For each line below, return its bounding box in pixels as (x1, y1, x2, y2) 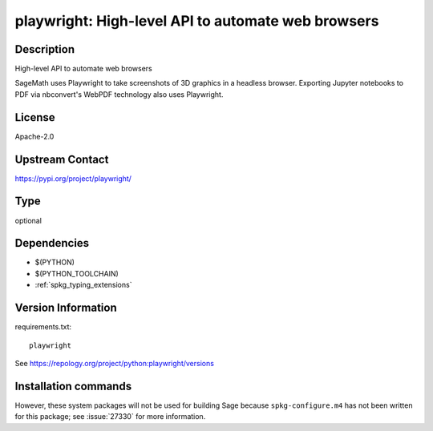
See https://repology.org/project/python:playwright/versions (14, 358, 214, 368)
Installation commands (14, 379, 132, 393)
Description (14, 42, 75, 56)
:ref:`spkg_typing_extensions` (34, 280, 132, 290)
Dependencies (14, 236, 90, 250)
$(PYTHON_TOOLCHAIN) (34, 268, 119, 278)
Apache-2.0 (14, 131, 55, 141)
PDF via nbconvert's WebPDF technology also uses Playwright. (14, 89, 224, 99)
